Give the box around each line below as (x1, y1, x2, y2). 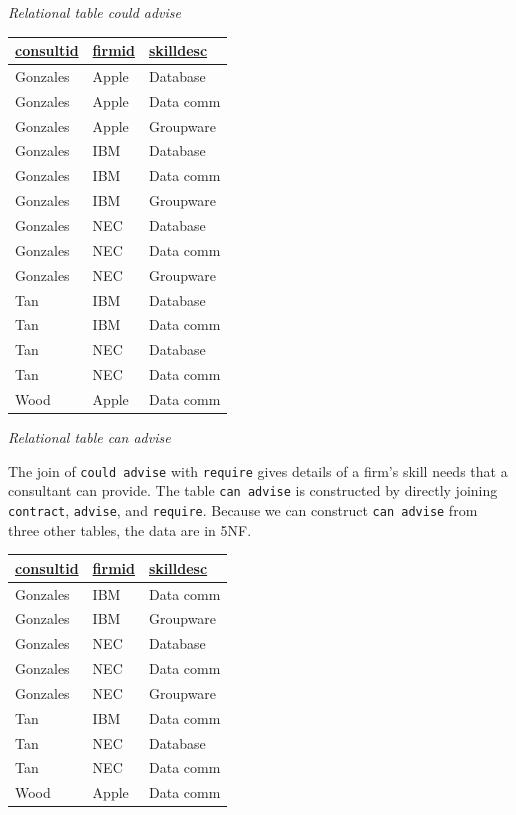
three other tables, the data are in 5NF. (8, 519, 252, 540)
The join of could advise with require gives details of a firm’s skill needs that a (8, 460, 508, 481)
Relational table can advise (8, 427, 171, 447)
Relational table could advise (8, 2, 182, 22)
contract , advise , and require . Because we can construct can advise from (8, 499, 478, 520)
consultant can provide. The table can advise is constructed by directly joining (8, 480, 498, 501)
